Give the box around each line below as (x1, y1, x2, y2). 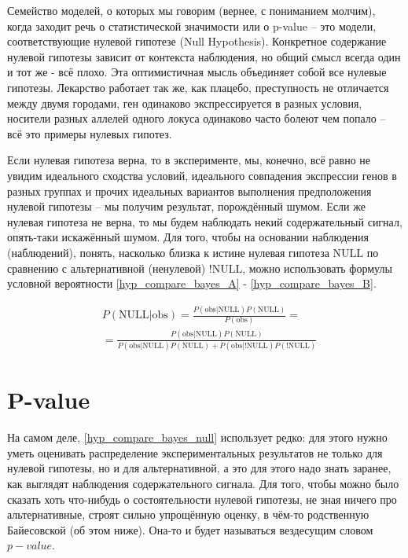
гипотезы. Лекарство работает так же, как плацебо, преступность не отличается (7, 79, 389, 95)
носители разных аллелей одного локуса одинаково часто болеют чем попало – (7, 110, 386, 127)
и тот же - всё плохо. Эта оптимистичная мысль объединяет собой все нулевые (7, 64, 387, 80)
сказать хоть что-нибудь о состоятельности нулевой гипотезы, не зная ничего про (7, 490, 397, 507)
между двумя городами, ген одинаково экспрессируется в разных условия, (7, 94, 362, 111)
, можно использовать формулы (242, 259, 392, 276)
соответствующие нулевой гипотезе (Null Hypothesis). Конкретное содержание (7, 33, 387, 50)
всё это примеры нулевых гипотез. (7, 125, 172, 141)
